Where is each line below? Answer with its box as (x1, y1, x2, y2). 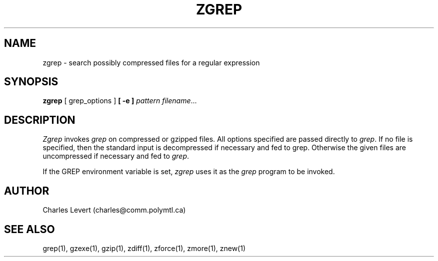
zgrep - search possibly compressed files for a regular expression (42, 58, 260, 67)
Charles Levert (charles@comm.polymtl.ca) (42, 206, 186, 215)
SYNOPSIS (4, 75, 58, 88)
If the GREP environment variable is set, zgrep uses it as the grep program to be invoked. (42, 167, 335, 176)
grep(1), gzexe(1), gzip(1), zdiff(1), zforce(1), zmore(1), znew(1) (42, 244, 246, 253)
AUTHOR (4, 184, 49, 197)
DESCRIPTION (4, 113, 75, 126)
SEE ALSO (4, 223, 55, 236)
